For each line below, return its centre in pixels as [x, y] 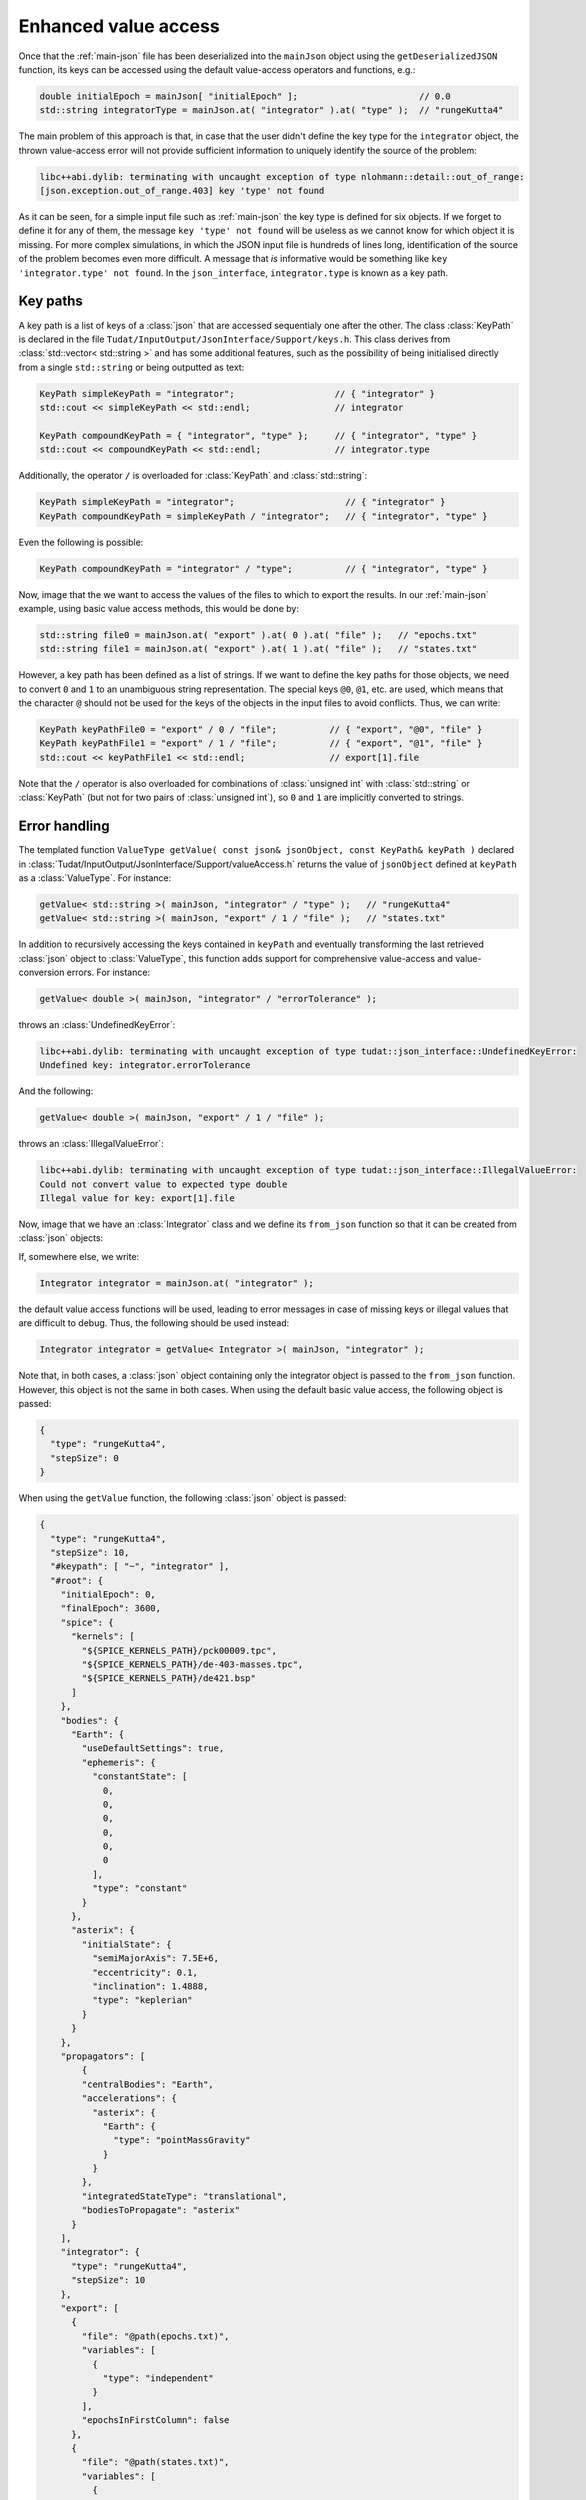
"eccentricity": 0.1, [145, 1972]
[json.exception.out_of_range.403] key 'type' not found [182, 191]
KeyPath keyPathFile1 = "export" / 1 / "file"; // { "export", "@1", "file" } [261, 743]
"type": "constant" [139, 1888]
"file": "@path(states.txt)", [155, 2462]
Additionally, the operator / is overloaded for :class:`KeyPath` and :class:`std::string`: [193, 476]
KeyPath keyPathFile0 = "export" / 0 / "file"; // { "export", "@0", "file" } [261, 729]
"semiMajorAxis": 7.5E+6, [155, 1958]
